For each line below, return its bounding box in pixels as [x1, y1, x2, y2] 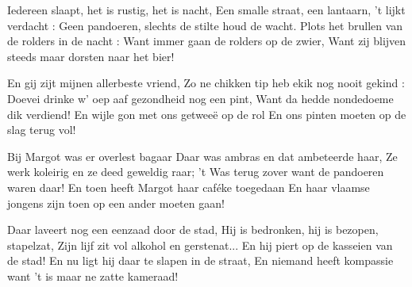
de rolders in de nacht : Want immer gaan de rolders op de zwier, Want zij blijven [7, 33, 406, 49]
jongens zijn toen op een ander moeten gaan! [7, 194, 225, 211]
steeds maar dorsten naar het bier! [7, 48, 175, 64]
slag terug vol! [7, 121, 76, 138]
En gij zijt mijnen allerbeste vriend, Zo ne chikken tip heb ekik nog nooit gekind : [7, 75, 405, 91]
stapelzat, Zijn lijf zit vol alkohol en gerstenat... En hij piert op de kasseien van [7, 236, 393, 253]
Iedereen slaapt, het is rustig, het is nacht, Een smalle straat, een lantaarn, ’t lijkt [7, 2, 406, 17]
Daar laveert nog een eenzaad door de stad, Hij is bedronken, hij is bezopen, [7, 221, 379, 238]
